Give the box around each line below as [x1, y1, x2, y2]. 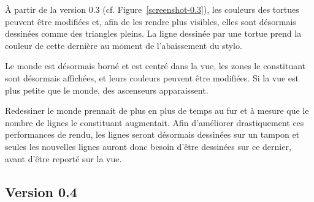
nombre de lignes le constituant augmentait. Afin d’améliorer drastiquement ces [5, 116, 304, 129]
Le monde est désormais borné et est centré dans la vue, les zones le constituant [5, 59, 306, 72]
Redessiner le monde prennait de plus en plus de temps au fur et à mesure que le [5, 104, 309, 117]
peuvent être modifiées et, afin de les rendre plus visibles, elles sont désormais [5, 15, 296, 28]
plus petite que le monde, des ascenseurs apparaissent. [5, 83, 209, 96]
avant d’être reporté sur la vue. [5, 152, 122, 165]
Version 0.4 [5, 182, 77, 201]
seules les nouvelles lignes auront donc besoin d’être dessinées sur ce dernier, [5, 140, 291, 152]
